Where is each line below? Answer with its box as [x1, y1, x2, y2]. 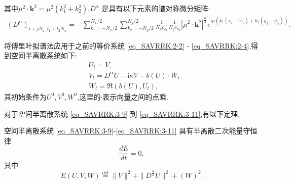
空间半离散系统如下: [11, 50, 77, 61]
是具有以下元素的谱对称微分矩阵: [101, 3, 210, 13]
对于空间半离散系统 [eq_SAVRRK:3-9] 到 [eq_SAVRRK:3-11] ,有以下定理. [4, 108, 240, 119]
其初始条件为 [4, 91, 47, 102]
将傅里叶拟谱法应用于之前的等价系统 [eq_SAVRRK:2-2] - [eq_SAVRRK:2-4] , [4, 40, 251, 51]
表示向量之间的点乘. [102, 91, 169, 102]
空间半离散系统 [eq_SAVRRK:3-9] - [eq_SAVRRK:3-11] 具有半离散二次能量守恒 [4, 125, 258, 136]
